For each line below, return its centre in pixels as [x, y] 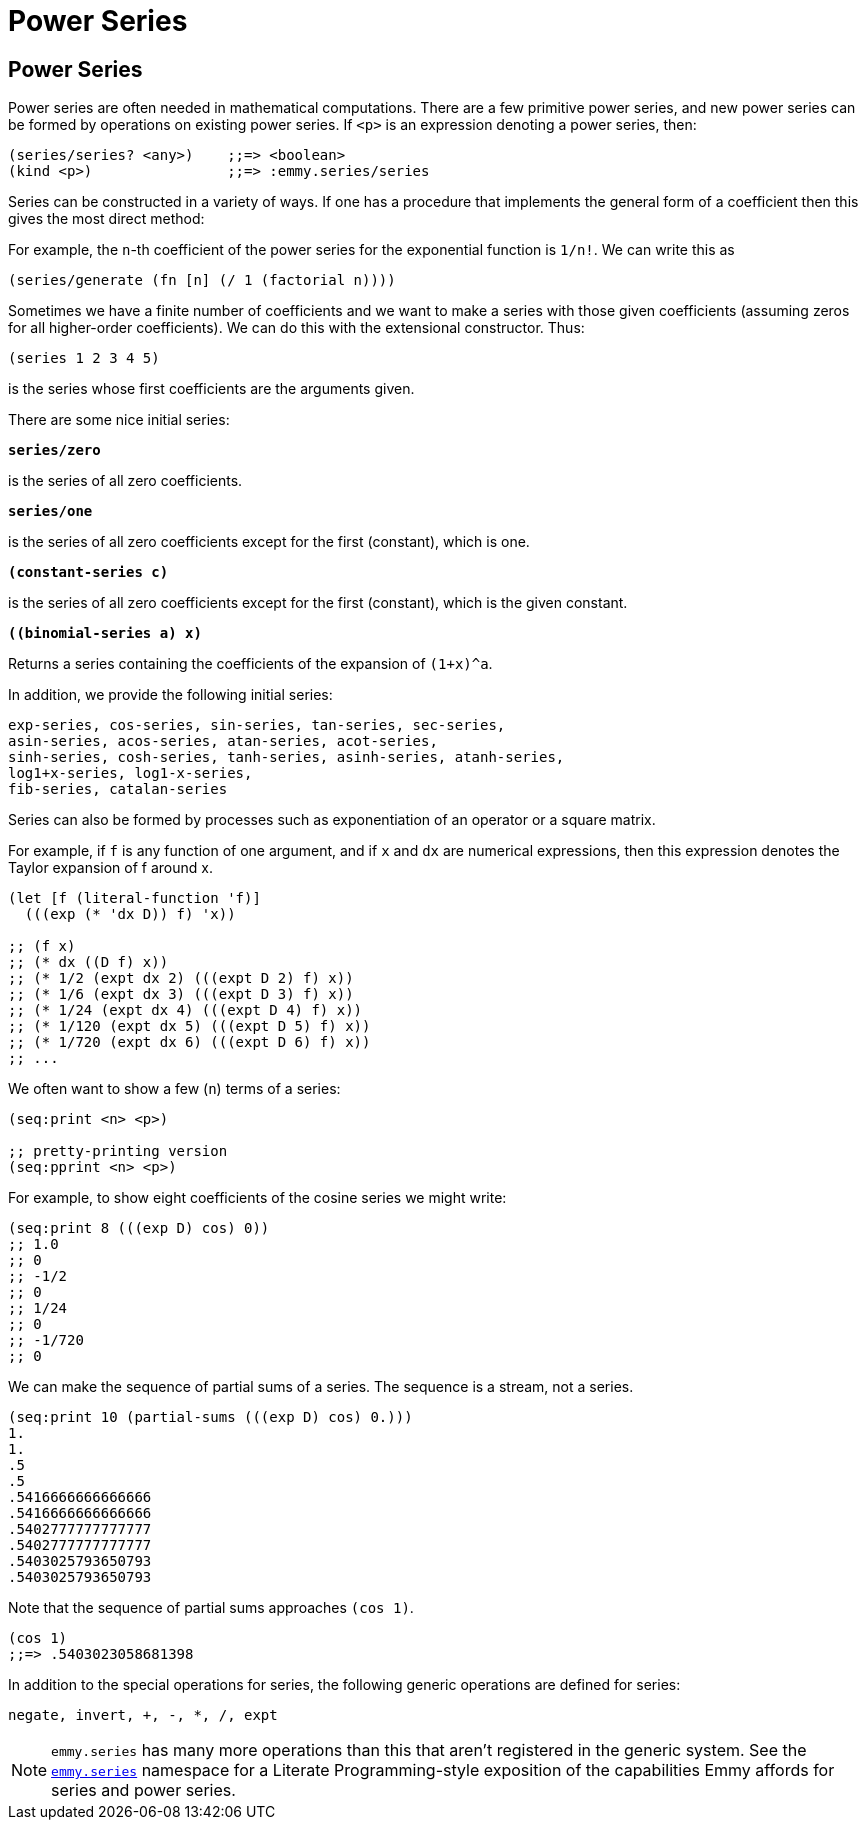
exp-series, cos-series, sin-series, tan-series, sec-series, [257, 725]
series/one [50, 511]
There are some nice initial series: [119, 420]
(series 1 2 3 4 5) [84, 358]
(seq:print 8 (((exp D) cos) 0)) [139, 1228]
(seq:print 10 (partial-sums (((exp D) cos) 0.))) [210, 1417]
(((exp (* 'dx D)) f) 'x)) [130, 914]
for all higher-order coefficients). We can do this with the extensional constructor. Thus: [296, 328]
